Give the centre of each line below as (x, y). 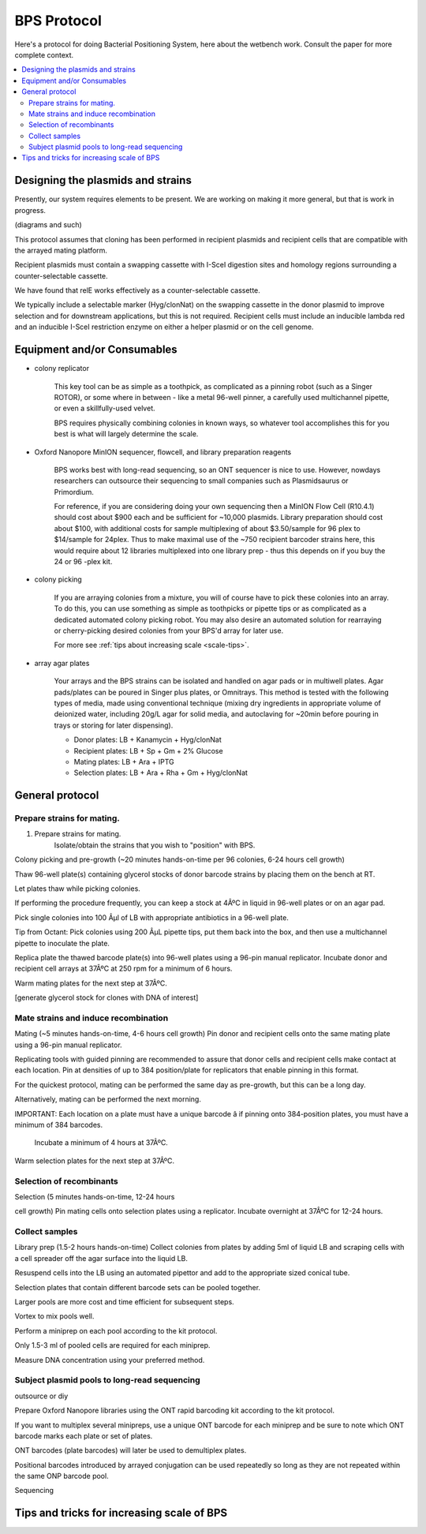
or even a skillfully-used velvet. (105, 408)
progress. (30, 210)
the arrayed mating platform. (61, 250)
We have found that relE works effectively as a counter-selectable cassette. (137, 290)
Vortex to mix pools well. (54, 1316)
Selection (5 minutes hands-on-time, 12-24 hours (95, 1196)
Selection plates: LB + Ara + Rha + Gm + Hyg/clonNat (161, 773)
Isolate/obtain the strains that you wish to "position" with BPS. (155, 845)
